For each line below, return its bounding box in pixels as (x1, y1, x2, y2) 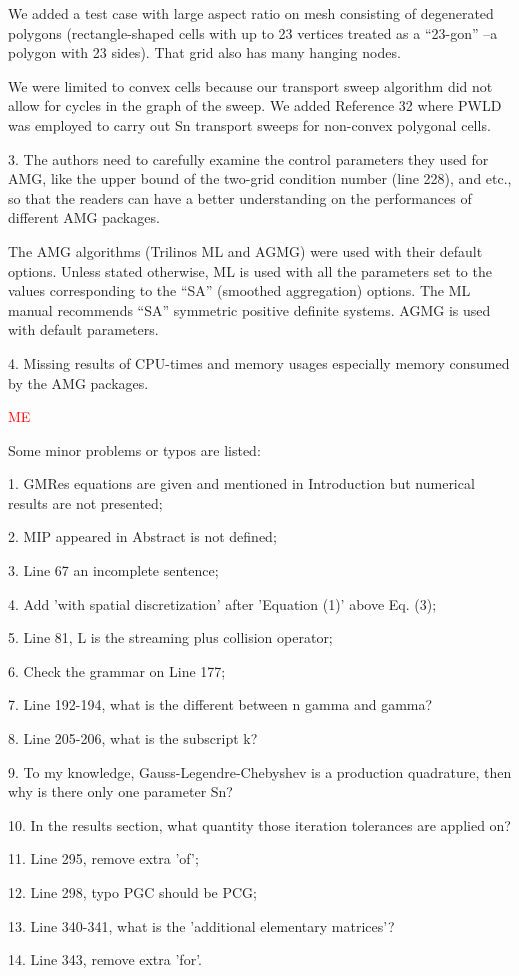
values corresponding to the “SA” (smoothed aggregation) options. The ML (8, 280, 471, 301)
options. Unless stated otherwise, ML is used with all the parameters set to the (8, 260, 492, 281)
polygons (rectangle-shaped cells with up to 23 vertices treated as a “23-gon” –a (8, 22, 498, 43)
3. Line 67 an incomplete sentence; (8, 560, 219, 581)
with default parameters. (8, 319, 159, 340)
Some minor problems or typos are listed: (8, 439, 261, 460)
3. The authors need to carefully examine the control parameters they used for (8, 148, 489, 169)
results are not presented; (8, 492, 163, 513)
